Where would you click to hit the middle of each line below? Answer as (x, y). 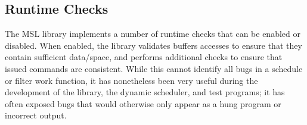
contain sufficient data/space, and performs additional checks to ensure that (144, 57)
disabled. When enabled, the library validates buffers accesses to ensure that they (153, 45)
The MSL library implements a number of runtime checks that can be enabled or (153, 34)
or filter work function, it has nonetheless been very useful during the (131, 80)
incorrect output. (36, 115)
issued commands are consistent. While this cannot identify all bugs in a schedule (154, 68)
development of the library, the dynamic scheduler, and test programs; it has (145, 92)
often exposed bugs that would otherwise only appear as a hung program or (143, 103)
